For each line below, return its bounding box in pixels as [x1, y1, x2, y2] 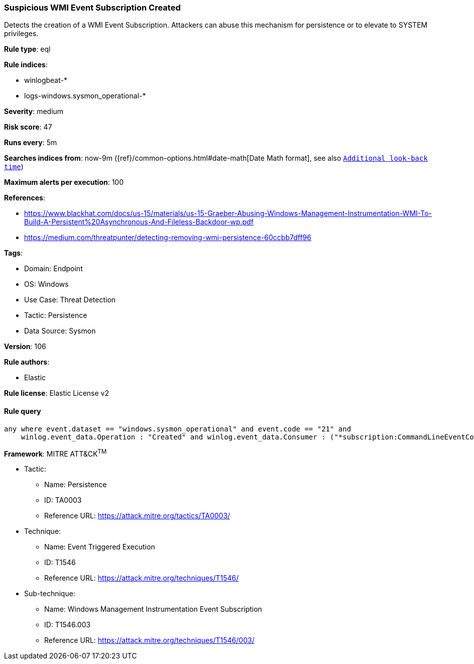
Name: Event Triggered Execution [44, 542, 155, 551]
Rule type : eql [4, 45, 51, 54]
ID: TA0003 [44, 496, 82, 505]
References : [4, 193, 45, 202]
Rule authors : [4, 358, 50, 367]
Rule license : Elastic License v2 [4, 389, 109, 398]
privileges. [4, 29, 39, 38]
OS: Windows [24, 280, 69, 289]
